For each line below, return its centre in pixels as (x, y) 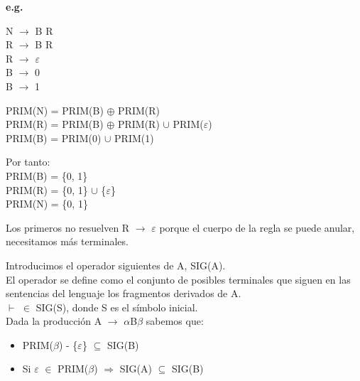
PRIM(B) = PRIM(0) (54, 138)
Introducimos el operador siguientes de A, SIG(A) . (116, 265)
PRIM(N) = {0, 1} (47, 204)
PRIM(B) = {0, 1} (47, 175)
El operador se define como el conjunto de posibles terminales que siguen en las (178, 279)
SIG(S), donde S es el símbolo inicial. (117, 307)
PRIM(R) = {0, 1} (47, 189)
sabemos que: (175, 321)
